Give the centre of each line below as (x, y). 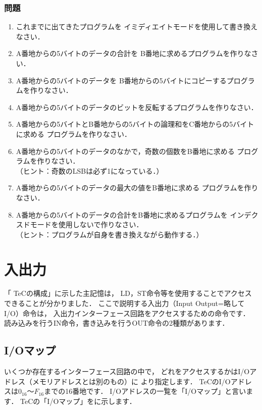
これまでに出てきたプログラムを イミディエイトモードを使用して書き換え (137, 27)
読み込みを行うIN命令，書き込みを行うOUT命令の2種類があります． (117, 323)
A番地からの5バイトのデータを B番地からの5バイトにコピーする (121, 80)
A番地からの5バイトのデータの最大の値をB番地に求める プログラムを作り (137, 188)
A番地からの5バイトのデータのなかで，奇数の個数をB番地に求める (125, 151)
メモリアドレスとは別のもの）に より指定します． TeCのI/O (131, 381)
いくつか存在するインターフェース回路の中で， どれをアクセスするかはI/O (127, 371)
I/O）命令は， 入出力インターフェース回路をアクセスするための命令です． (127, 313)
